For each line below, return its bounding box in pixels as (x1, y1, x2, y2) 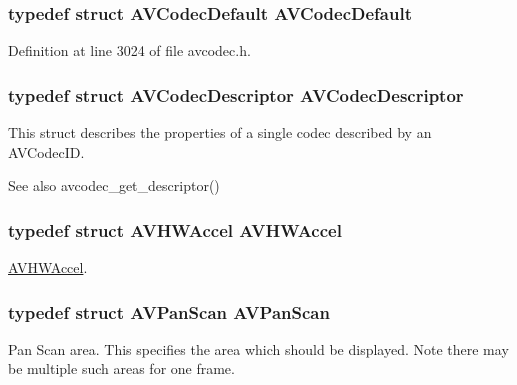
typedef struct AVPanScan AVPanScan (8, 299, 330, 324)
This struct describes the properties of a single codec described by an (8, 122, 432, 143)
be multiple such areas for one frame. (8, 358, 235, 379)
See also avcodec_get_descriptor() (8, 175, 220, 196)
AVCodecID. (8, 141, 85, 162)
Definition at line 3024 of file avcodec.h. (8, 40, 251, 61)
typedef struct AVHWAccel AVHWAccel (8, 217, 342, 242)
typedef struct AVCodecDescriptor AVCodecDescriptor (8, 82, 464, 107)
